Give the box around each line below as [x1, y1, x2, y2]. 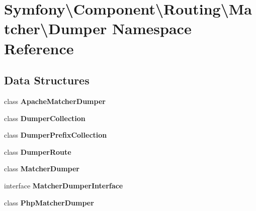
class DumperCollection [4, 113, 86, 123]
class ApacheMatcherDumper [4, 95, 106, 106]
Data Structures [4, 72, 90, 88]
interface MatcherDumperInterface [4, 180, 123, 190]
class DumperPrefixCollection [4, 130, 107, 140]
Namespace [112, 18, 192, 39]
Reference [4, 38, 74, 58]
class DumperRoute [4, 146, 71, 157]
